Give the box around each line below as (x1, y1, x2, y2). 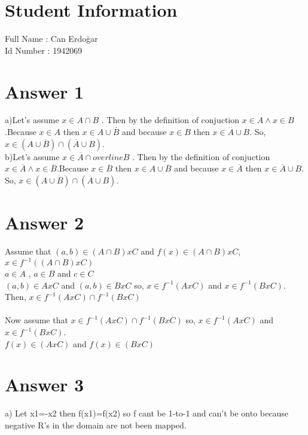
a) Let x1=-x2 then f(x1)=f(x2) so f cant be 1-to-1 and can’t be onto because (5, 407, 288, 419)
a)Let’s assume (5, 114, 59, 126)
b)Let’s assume (5, 150, 60, 163)
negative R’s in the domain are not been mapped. (5, 418, 187, 431)
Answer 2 (5, 210, 84, 234)
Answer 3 (5, 372, 84, 397)
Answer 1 (5, 79, 84, 103)
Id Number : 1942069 (5, 44, 83, 56)
